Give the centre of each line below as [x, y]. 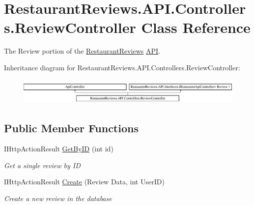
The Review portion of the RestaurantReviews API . [82, 51]
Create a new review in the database [58, 198]
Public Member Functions [71, 128]
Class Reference [196, 27]
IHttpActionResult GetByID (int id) [59, 148]
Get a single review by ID [42, 165]
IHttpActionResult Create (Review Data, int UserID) [84, 182]
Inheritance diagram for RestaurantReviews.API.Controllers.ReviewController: [122, 67]
